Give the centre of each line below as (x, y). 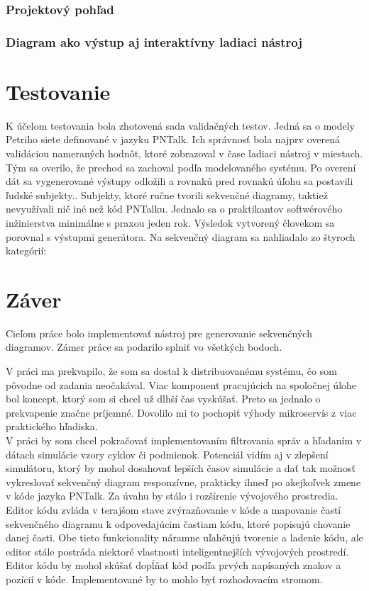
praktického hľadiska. (52, 426)
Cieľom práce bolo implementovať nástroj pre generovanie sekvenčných (159, 333)
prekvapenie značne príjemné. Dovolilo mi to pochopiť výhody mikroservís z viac (181, 412)
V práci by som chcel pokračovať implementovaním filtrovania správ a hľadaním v (184, 440)
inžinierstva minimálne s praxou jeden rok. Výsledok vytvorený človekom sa (170, 222)
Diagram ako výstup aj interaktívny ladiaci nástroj (154, 41)
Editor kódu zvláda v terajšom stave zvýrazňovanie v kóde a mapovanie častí (174, 510)
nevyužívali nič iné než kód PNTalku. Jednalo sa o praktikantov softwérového (174, 209)
